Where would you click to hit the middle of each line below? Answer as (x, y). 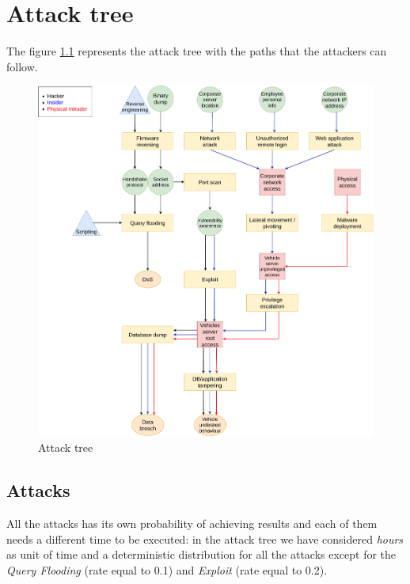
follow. (22, 66)
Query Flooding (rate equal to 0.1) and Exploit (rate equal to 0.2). (167, 569)
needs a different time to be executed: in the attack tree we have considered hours (205, 538)
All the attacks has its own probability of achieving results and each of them (192, 523)
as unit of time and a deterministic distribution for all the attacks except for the (201, 554)
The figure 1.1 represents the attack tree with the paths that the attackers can (197, 51)
